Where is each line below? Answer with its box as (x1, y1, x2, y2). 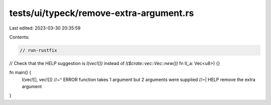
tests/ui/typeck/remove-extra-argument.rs (9, 7, 194, 18)
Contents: (9, 34, 30, 40)
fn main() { (9, 69, 32, 75)
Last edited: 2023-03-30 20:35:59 (9, 25, 81, 31)
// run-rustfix (20, 47, 57, 53)
